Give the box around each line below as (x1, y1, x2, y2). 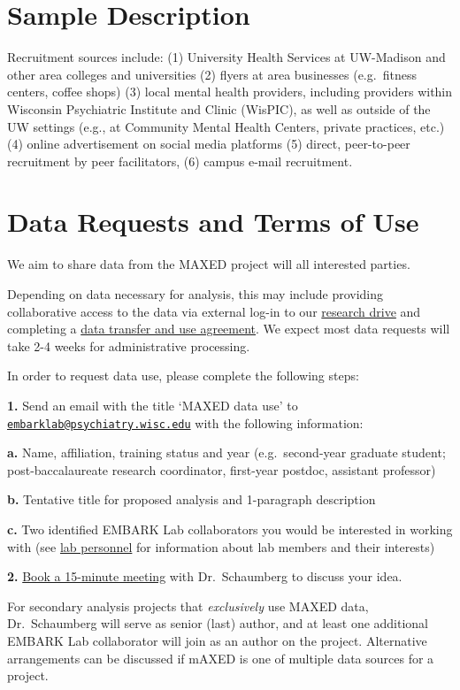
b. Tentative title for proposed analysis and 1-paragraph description (7, 490, 376, 509)
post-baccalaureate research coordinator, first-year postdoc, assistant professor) (7, 460, 436, 479)
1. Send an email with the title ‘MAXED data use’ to (7, 395, 298, 414)
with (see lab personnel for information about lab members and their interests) (7, 537, 435, 556)
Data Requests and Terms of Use (7, 203, 419, 240)
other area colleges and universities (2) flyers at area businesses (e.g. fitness (7, 65, 417, 83)
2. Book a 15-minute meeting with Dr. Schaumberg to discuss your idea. (7, 567, 402, 586)
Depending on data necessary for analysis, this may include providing (7, 285, 384, 303)
